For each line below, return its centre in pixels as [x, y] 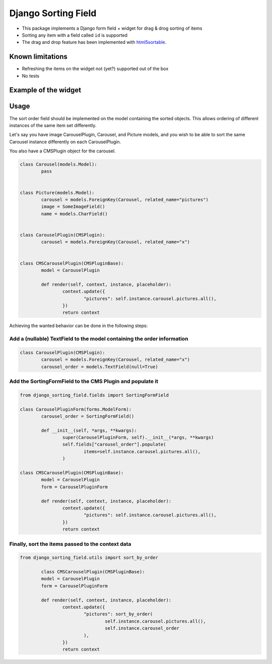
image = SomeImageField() [73, 207]
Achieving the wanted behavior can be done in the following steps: [79, 326]
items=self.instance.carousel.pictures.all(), [142, 451]
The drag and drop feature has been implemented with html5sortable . [94, 42]
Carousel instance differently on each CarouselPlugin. [65, 142]
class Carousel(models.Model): [59, 164]
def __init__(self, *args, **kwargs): [89, 430]
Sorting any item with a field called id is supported [75, 35]
